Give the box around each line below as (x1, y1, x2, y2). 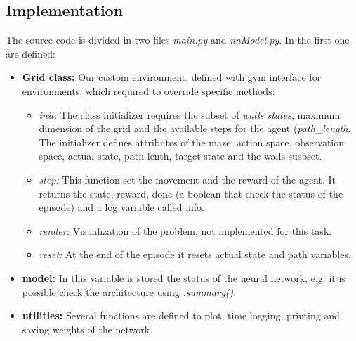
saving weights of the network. (22, 321, 153, 336)
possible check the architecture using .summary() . (22, 284, 237, 299)
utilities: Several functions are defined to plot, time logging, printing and (22, 308, 340, 323)
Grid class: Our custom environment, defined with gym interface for (22, 70, 322, 84)
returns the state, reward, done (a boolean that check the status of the (39, 186, 343, 200)
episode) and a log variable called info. (39, 200, 205, 214)
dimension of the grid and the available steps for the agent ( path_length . (39, 121, 351, 136)
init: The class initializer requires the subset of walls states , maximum (39, 107, 341, 122)
